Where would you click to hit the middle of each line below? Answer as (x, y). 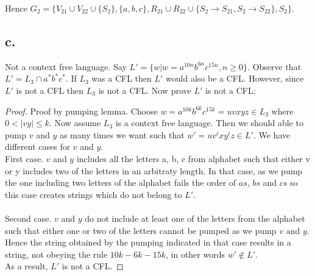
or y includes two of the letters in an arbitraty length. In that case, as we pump (154, 170)
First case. (24, 158)
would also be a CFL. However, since (235, 78)
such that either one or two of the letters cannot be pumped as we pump (141, 230)
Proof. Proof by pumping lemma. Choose (81, 111)
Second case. (28, 218)
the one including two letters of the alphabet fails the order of (121, 182)
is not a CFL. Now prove (145, 90)
